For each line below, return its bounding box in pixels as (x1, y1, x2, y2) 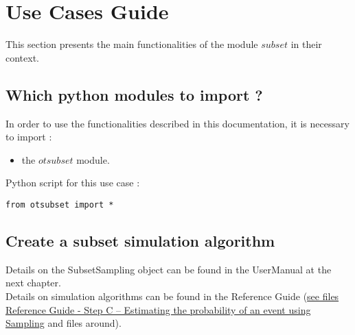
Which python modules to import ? (5, 84, 263, 105)
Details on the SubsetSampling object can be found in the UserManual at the (5, 262, 332, 276)
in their (290, 37, 322, 51)
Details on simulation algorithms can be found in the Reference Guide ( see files (5, 288, 339, 303)
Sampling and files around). (5, 316, 122, 330)
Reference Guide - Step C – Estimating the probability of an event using (5, 302, 311, 317)
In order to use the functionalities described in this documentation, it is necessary (5, 116, 350, 130)
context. (5, 50, 39, 64)
